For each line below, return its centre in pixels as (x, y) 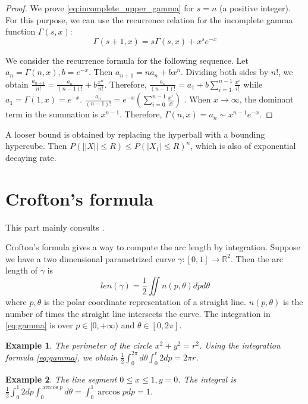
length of (22, 270)
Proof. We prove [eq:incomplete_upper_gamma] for (100, 8)
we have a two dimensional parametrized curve (90, 258)
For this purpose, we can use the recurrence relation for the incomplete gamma (149, 19)
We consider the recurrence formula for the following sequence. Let (127, 60)
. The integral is (207, 379)
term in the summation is (52, 114)
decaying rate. (31, 157)
